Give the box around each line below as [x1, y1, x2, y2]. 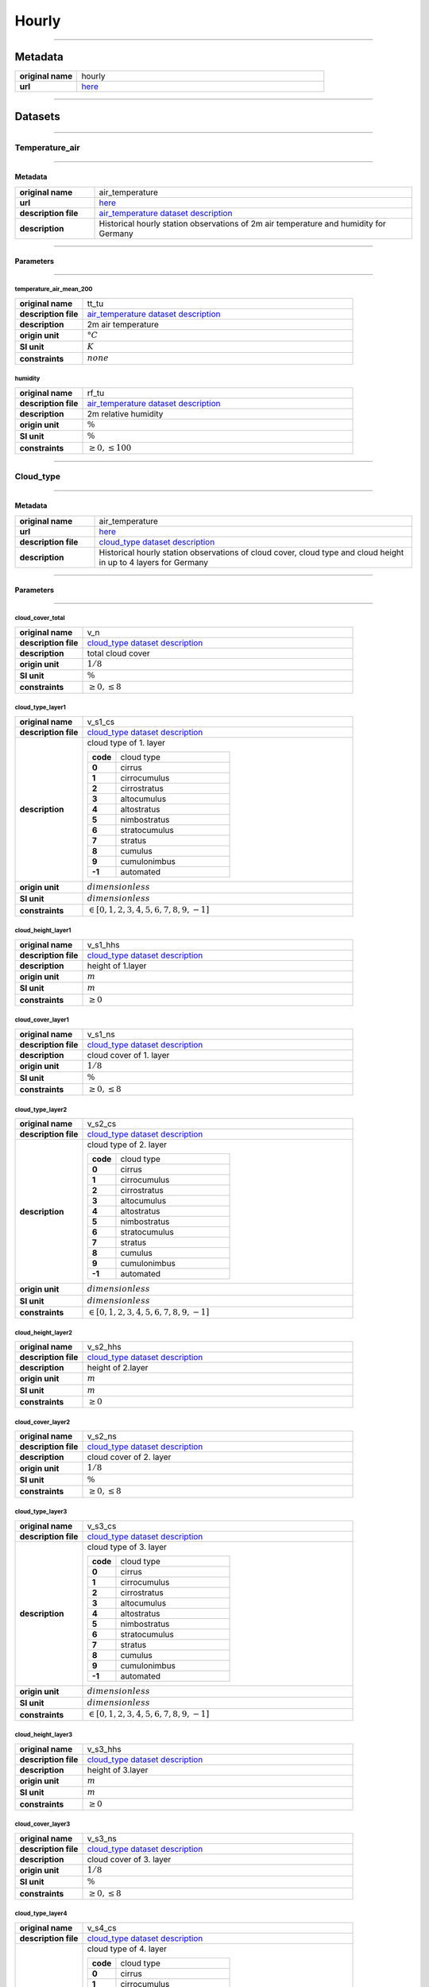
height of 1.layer [87, 960, 147, 971]
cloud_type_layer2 [14, 1106, 68, 1114]
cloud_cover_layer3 [14, 1820, 71, 1828]
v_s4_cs [87, 1923, 117, 1934]
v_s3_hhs [87, 1743, 122, 1754]
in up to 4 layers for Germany [99, 556, 209, 567]
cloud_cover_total [14, 614, 65, 622]
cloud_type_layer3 [14, 1508, 68, 1516]
